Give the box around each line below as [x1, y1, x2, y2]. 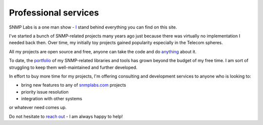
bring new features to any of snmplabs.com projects [21, 82, 126, 88]
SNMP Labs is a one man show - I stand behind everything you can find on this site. [9, 24, 177, 30]
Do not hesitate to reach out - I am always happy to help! [9, 113, 123, 119]
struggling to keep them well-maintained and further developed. [9, 64, 137, 70]
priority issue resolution [21, 89, 69, 94]
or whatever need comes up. [9, 105, 67, 110]
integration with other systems [21, 96, 82, 102]
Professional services [9, 7, 99, 18]
